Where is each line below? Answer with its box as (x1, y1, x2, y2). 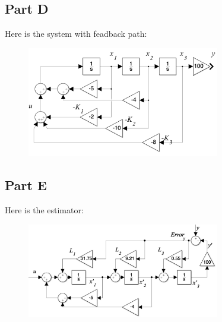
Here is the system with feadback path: (5, 27, 147, 40)
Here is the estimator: (5, 204, 84, 216)
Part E (5, 176, 47, 194)
